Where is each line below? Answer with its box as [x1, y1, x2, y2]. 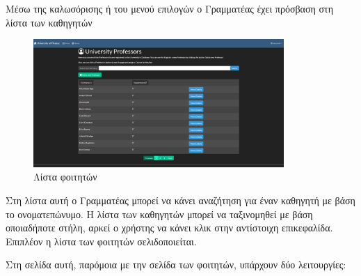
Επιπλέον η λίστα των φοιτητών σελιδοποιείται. [6, 233, 197, 248]
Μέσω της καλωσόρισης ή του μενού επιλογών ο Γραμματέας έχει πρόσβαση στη [6, 1, 333, 15]
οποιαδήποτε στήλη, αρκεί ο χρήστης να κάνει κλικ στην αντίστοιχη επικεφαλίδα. [6, 220, 333, 235]
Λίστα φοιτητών [33, 169, 97, 184]
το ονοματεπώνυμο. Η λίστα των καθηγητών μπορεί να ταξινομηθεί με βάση [6, 206, 313, 221]
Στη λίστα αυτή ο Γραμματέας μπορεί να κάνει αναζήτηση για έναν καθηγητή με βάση [6, 193, 355, 208]
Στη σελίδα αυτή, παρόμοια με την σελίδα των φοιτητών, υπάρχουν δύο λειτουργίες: [6, 257, 346, 272]
